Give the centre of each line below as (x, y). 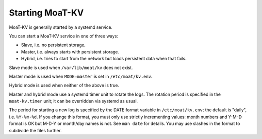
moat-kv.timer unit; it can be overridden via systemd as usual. (74, 101)
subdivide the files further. (35, 130)
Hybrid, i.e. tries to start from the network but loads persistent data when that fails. (104, 59)
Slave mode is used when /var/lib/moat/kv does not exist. (71, 68)
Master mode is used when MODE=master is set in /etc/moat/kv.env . (81, 76)
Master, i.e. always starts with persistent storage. (70, 52)
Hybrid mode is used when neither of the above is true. (64, 86)
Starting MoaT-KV (46, 13)
